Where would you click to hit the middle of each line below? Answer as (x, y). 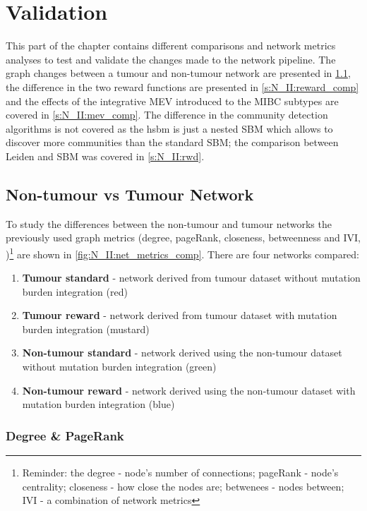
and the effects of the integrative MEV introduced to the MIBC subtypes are (172, 101)
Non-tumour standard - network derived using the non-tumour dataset (182, 353)
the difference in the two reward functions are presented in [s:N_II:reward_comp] (182, 86)
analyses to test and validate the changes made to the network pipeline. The (171, 59)
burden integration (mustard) (86, 329)
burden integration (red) (75, 291)
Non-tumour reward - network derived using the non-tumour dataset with (189, 390)
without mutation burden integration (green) (119, 367)
